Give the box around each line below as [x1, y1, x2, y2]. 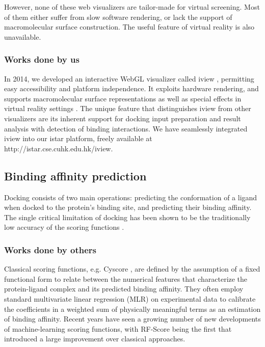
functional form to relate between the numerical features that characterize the [4, 273, 248, 284]
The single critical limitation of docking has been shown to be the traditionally [4, 211, 251, 222]
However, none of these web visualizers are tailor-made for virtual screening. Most [4, 2, 260, 12]
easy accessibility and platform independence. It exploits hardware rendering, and [4, 83, 259, 94]
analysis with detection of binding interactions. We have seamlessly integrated [4, 123, 248, 134]
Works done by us [4, 53, 79, 66]
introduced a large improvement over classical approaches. [4, 333, 185, 344]
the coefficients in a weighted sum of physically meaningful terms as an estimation [4, 303, 261, 314]
